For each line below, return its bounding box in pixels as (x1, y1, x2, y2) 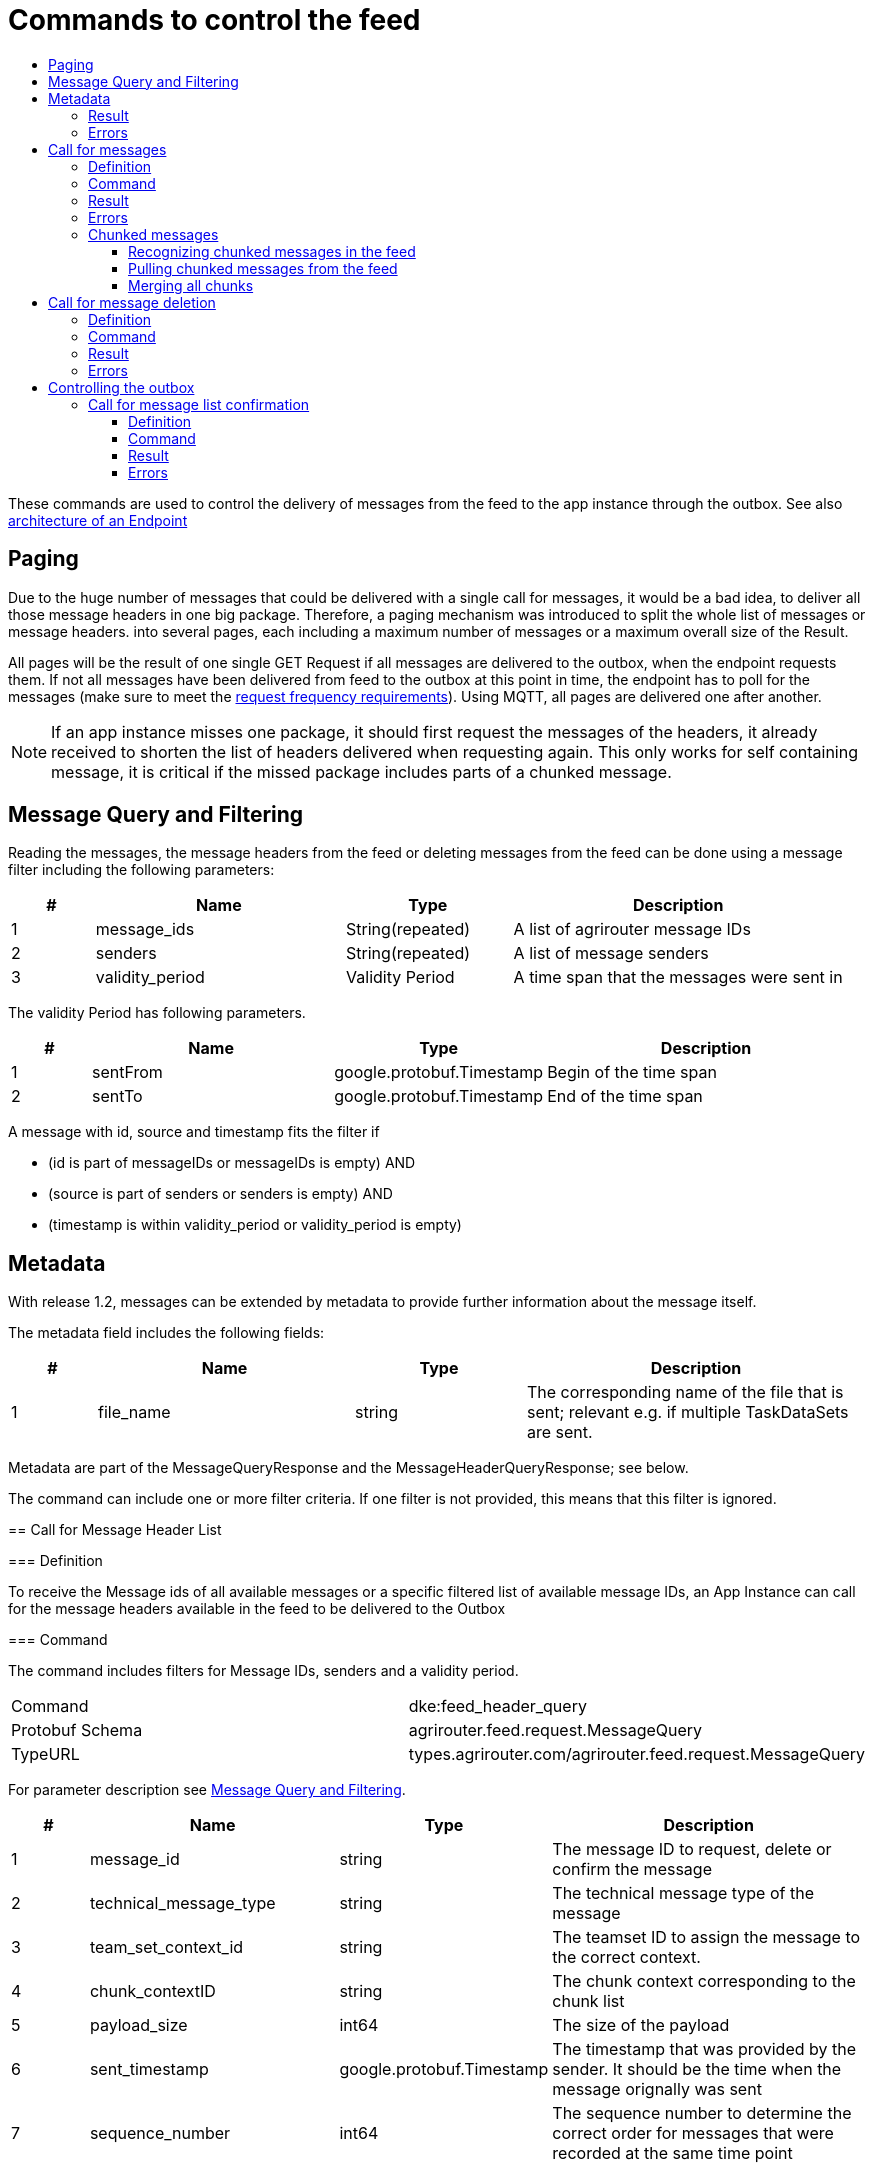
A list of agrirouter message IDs (513, 919, 751, 940)
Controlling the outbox (48, 378, 195, 396)
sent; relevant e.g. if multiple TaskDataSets (527, 1402, 849, 1423)
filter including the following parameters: (8, 861, 275, 879)
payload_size (89, 2015, 188, 2036)
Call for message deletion (48, 293, 216, 311)
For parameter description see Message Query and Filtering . (8, 1781, 406, 1799)
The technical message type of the (552, 1883, 814, 1904)
